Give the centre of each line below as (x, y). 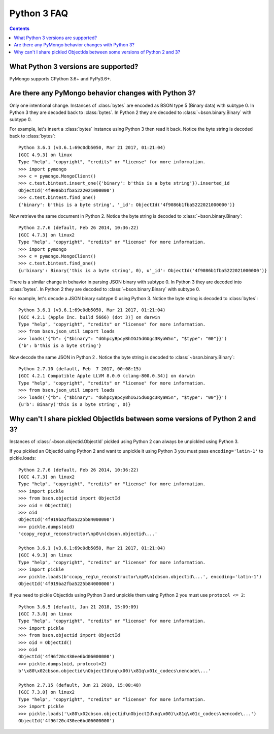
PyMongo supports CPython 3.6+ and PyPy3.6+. (60, 78)
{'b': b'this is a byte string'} (60, 346)
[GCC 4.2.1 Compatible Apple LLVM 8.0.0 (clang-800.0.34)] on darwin (107, 376)
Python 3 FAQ (39, 13)
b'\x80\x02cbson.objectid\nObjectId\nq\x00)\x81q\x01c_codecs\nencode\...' (115, 671)
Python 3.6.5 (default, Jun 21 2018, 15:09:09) (79, 607)
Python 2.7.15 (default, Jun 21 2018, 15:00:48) (80, 685)
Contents (20, 28)
